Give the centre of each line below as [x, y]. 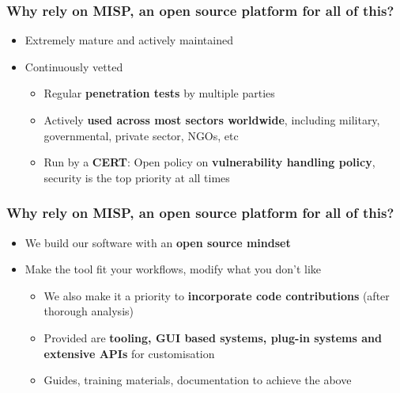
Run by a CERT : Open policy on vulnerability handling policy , [209, 162]
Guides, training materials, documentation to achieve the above [198, 380]
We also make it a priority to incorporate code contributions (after [217, 295]
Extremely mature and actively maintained [129, 40]
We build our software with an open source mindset [158, 242]
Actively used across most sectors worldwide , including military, [212, 120]
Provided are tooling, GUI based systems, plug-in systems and [213, 337]
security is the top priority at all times [137, 177]
